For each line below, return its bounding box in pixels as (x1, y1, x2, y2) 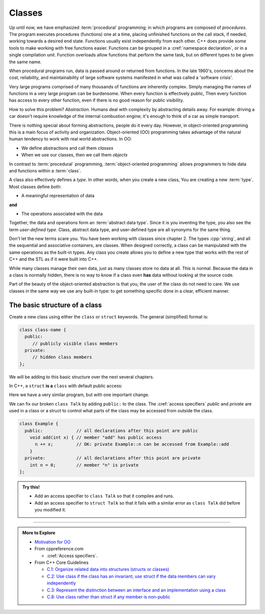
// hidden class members (32, 354, 92, 360)
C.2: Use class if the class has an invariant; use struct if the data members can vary (47, 573, 216, 579)
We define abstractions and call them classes (21, 145, 114, 151)
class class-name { (19, 327, 66, 332)
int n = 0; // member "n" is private (29, 462, 139, 468)
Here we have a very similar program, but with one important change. (9, 392, 150, 398)
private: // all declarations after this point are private (25, 455, 201, 461)
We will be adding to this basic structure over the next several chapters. (9, 374, 154, 380)
